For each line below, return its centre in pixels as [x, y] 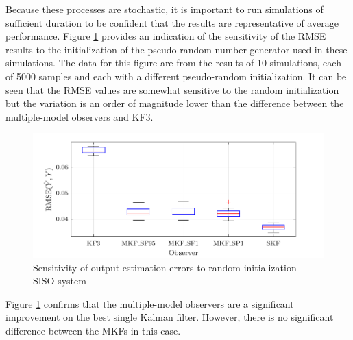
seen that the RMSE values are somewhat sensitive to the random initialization [172, 89]
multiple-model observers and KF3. [80, 116]
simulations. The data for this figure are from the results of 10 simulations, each [173, 63]
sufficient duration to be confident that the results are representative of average [172, 22]
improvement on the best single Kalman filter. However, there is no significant [170, 317]
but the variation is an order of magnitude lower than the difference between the [175, 103]
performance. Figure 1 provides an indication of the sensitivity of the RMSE [166, 36]
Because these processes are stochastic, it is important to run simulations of [165, 9]
